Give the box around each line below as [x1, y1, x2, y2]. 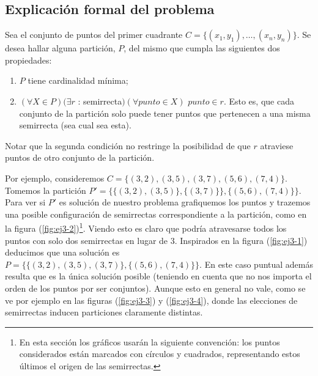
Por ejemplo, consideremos [5, 171, 105, 184]
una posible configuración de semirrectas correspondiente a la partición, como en [5, 207, 307, 220]
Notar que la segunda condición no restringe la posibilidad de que [5, 139, 251, 152]
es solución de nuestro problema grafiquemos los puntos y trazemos [59, 196, 311, 208]
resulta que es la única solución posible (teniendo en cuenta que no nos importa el [5, 270, 312, 282]
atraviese [260, 139, 294, 152]
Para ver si [5, 196, 46, 208]
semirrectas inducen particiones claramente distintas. [5, 306, 203, 319]
